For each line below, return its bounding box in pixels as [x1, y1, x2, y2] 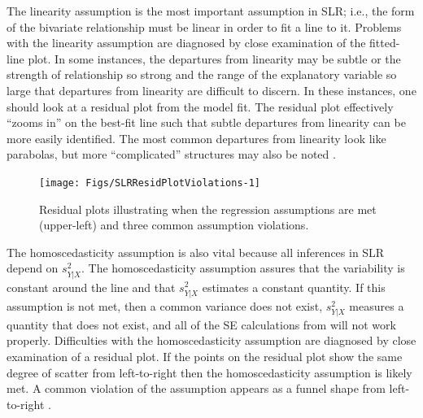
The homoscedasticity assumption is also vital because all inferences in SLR [7, 243, 385, 260]
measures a [349, 297, 404, 314]
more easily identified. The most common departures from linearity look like [7, 129, 386, 146]
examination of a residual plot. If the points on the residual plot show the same [7, 348, 403, 365]
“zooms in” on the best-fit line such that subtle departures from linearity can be [7, 114, 406, 131]
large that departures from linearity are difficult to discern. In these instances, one [7, 81, 416, 98]
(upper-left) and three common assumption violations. [39, 216, 309, 233]
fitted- [369, 34, 400, 51]
